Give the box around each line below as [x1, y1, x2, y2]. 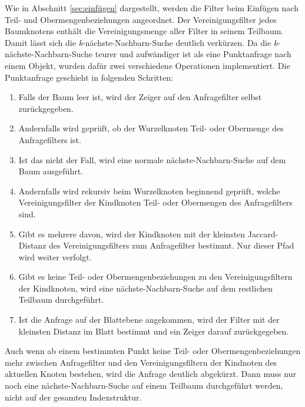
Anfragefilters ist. [18, 133, 81, 145]
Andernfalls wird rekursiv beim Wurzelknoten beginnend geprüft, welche [18, 184, 280, 197]
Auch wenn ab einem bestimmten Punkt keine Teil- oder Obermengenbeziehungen [5, 345, 301, 357]
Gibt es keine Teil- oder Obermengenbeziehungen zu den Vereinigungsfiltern [18, 270, 293, 283]
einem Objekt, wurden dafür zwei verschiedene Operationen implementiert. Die [5, 59, 290, 71]
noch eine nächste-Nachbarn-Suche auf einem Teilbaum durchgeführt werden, [5, 379, 283, 392]
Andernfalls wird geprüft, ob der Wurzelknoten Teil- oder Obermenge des [18, 122, 284, 134]
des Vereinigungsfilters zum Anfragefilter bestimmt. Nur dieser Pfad [49, 239, 294, 252]
